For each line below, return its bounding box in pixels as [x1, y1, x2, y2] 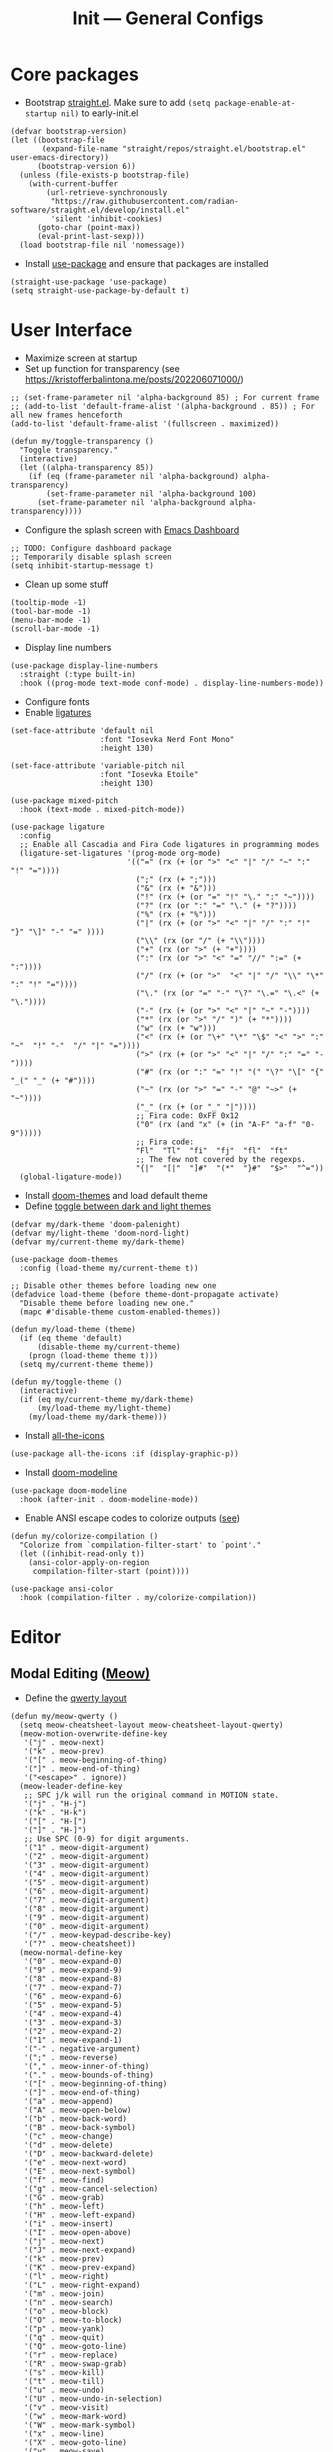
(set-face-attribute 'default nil [10, 725, 155, 736]
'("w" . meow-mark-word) [23, 2411, 128, 2421]
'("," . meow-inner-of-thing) [23, 2061, 150, 2071]
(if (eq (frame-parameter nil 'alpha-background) [28, 471, 240, 481]
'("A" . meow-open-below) [23, 2105, 132, 2115]
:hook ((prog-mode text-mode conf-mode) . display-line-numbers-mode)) [19, 678, 325, 688]
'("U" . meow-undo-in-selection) [23, 2393, 163, 2404]
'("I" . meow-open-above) [23, 2227, 132, 2237]
